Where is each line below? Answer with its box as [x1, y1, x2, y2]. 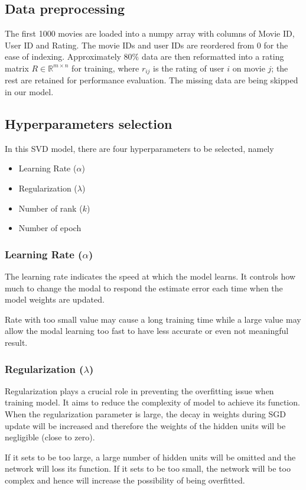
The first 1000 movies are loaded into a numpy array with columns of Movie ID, [5, 27, 295, 40]
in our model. [5, 86, 54, 98]
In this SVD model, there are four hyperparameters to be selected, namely [5, 142, 274, 154]
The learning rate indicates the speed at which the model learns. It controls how [5, 270, 295, 283]
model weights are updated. [5, 293, 105, 306]
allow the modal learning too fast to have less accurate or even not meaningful [5, 324, 289, 337]
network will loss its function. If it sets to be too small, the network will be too [5, 462, 291, 475]
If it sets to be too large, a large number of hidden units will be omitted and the [5, 450, 296, 463]
